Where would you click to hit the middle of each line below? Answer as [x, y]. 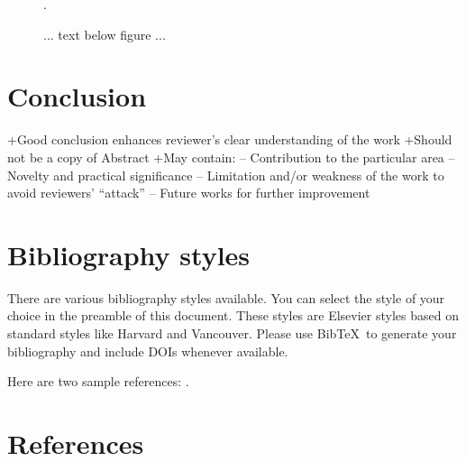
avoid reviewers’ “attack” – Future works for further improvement [189, 193]
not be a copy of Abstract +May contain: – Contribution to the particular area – [231, 157]
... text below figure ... [105, 34]
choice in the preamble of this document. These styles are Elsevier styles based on [233, 315]
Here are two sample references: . [98, 381]
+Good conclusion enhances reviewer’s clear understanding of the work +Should [230, 139]
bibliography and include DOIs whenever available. [148, 351]
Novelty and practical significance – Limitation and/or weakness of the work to [226, 175]
